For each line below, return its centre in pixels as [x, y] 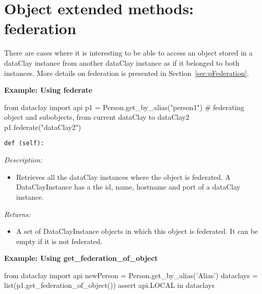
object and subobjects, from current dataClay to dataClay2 [97, 117]
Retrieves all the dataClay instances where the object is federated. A [123, 177]
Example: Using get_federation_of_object [81, 258]
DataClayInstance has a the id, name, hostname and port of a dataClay [128, 187]
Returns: [17, 214]
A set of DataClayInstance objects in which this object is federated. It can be [137, 231]
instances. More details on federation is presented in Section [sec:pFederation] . [127, 73]
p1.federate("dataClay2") [43, 127]
